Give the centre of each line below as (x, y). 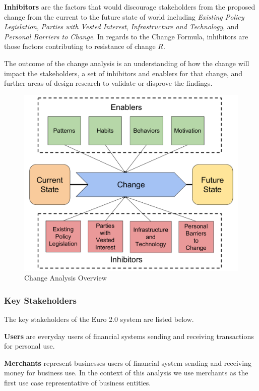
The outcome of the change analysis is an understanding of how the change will (127, 63)
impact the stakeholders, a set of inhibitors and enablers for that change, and (123, 73)
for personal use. (29, 346)
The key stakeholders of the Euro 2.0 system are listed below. (99, 319)
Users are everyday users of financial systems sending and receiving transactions (129, 336)
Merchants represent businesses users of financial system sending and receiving (128, 362)
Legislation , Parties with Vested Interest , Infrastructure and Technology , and (121, 26)
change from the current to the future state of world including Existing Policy (124, 16)
